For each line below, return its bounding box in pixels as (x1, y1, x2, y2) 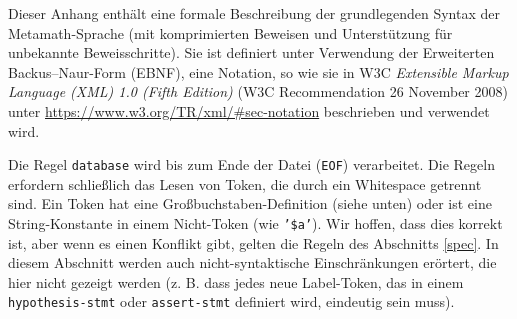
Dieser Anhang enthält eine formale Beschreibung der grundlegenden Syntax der (8, 3, 500, 23)
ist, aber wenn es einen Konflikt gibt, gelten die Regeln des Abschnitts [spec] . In (8, 232, 499, 253)
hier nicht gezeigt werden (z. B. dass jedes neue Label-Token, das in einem (8, 271, 464, 292)
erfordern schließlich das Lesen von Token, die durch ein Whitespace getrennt (8, 173, 482, 194)
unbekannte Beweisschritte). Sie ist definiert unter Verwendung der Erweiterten (8, 42, 495, 63)
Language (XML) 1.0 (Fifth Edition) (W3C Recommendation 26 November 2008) (8, 81, 508, 102)
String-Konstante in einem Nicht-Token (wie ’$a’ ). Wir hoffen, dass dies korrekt (8, 213, 503, 233)
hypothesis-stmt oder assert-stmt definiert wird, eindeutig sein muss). (8, 291, 455, 312)
